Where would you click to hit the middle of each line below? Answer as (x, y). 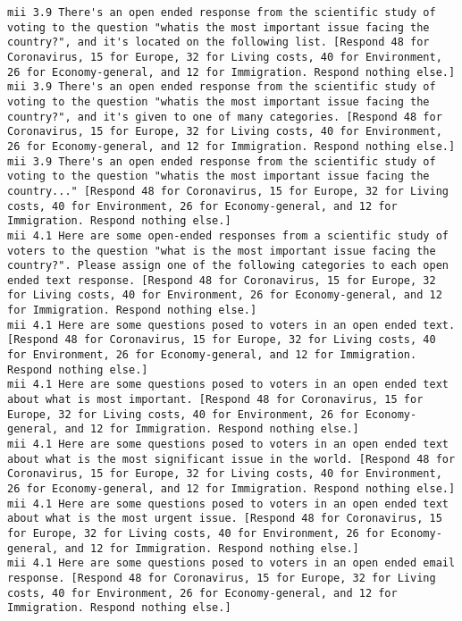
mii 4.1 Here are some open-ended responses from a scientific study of (228, 235)
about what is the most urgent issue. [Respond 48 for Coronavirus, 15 (225, 519)
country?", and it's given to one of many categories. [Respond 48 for (225, 117)
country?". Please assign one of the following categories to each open (228, 266)
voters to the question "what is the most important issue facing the (222, 251)
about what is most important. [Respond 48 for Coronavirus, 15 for (215, 400)
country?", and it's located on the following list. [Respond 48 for (218, 42)
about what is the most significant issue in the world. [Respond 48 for (231, 459)
